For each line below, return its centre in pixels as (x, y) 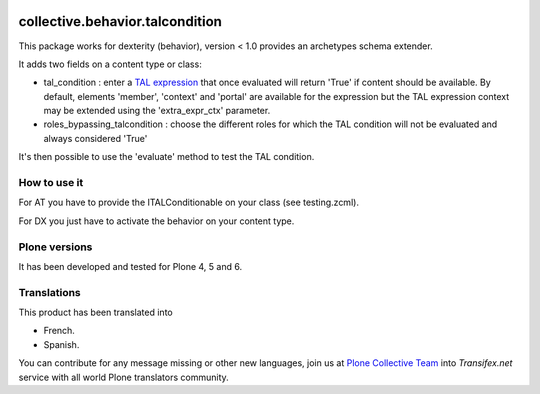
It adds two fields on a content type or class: (110, 64)
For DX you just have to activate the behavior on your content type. (156, 221)
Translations (50, 292)
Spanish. (61, 344)
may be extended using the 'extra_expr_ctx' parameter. (157, 111)
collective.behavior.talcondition (120, 21)
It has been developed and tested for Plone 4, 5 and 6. (130, 266)
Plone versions (55, 247)
